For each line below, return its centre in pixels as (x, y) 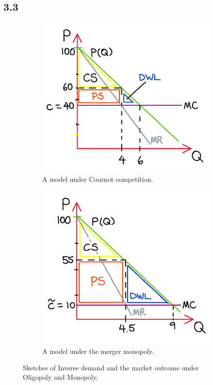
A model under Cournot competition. (98, 179)
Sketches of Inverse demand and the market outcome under (111, 367)
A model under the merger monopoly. (98, 351)
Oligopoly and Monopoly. (60, 377)
